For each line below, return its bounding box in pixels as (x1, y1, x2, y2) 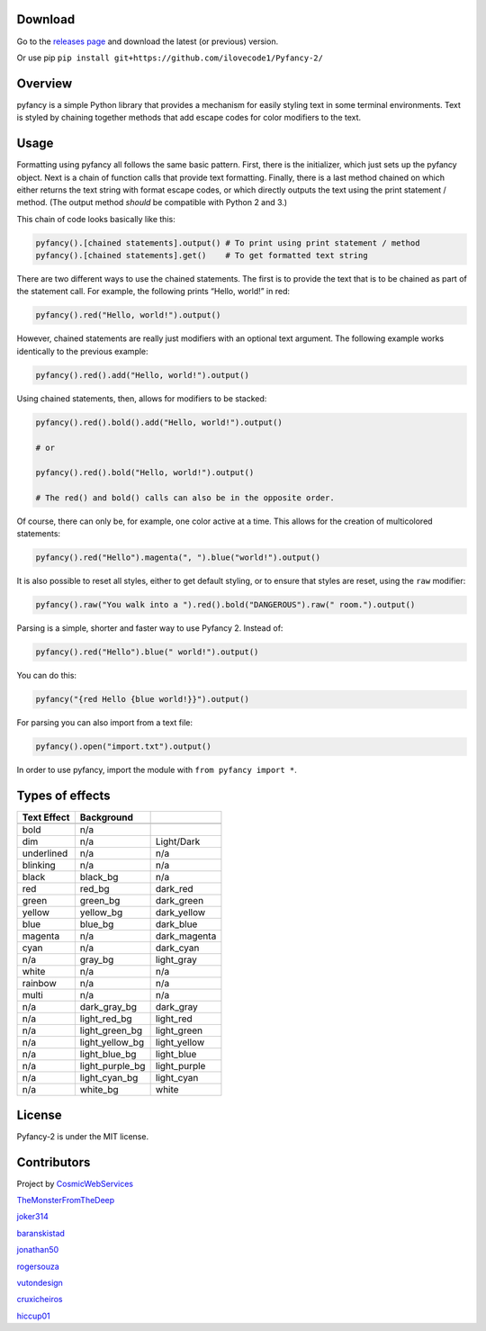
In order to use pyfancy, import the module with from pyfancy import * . (16, 765, 297, 776)
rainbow (22, 977, 58, 990)
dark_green (155, 895, 204, 907)
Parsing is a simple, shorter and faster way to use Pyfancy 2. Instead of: (16, 623, 283, 634)
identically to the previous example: (16, 346, 148, 356)
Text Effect (22, 811, 70, 823)
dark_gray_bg (79, 1001, 138, 1013)
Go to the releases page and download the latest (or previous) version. (16, 36, 279, 47)
